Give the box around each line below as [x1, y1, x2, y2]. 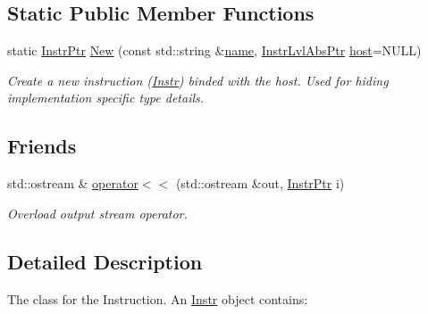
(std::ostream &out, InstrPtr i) [175, 174, 345, 193]
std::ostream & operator [7, 174, 138, 193]
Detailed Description [7, 247, 203, 275]
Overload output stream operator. [7, 203, 188, 222]
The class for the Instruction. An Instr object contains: [7, 289, 308, 308]
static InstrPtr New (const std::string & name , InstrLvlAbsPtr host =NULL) [7, 41, 422, 60]
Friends [7, 132, 77, 160]
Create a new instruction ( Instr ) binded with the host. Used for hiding [7, 70, 389, 89]
